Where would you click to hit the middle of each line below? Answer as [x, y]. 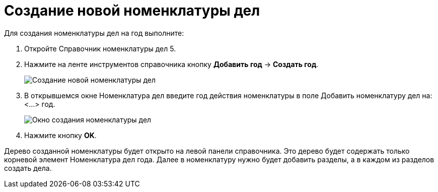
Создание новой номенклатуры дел [132, 11]
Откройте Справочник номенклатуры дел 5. [100, 48]
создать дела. [28, 168]
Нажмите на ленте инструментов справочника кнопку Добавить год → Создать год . [171, 64]
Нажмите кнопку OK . [60, 135]
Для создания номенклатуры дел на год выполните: [94, 33]
